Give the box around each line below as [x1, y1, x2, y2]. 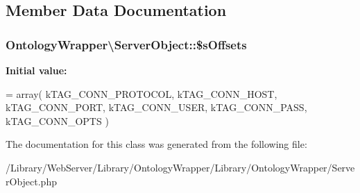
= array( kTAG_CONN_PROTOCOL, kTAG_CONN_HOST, [6, 86, 277, 101]
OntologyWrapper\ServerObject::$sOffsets [6, 35, 247, 53]
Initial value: [6, 63, 67, 77]
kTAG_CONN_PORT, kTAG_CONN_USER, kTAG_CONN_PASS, [6, 100, 307, 115]
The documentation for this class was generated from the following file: [6, 137, 307, 151]
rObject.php [6, 174, 57, 188]
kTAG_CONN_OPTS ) [6, 113, 109, 128]
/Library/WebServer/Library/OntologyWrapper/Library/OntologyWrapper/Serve [6, 160, 355, 174]
